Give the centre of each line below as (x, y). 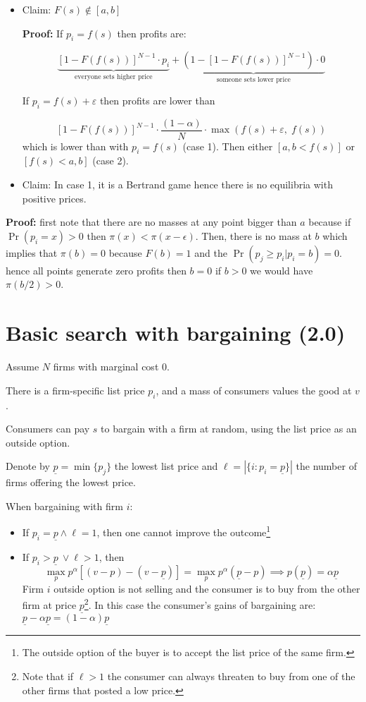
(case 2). (111, 161)
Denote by (28, 466)
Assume (23, 367)
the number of (326, 466)
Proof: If (43, 33)
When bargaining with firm (64, 506)
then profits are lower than (157, 100)
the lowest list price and (166, 466)
